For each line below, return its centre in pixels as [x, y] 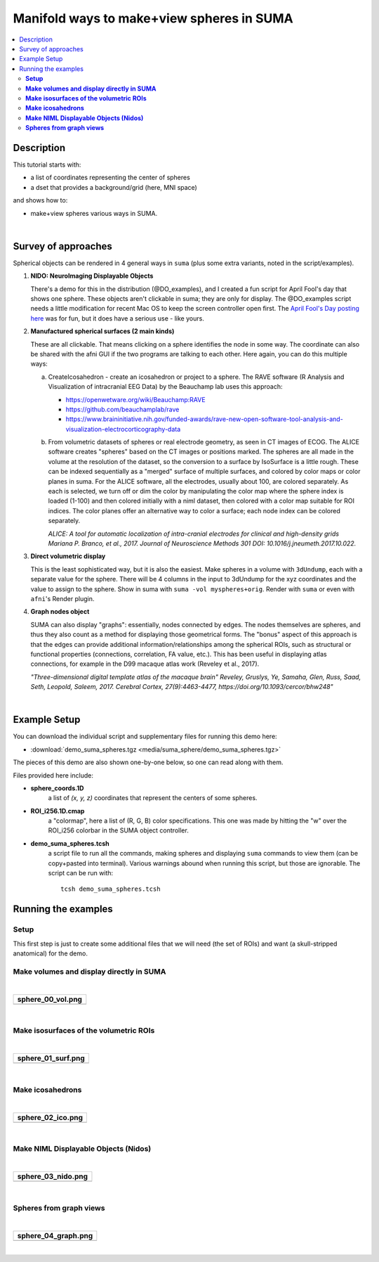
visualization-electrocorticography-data [123, 429]
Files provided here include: [53, 775]
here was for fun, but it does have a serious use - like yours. [118, 318]
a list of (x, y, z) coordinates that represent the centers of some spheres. [153, 798]
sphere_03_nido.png [52, 1176]
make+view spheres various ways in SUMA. [94, 213]
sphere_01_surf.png [51, 1058]
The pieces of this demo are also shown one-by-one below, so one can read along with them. [148, 762]
